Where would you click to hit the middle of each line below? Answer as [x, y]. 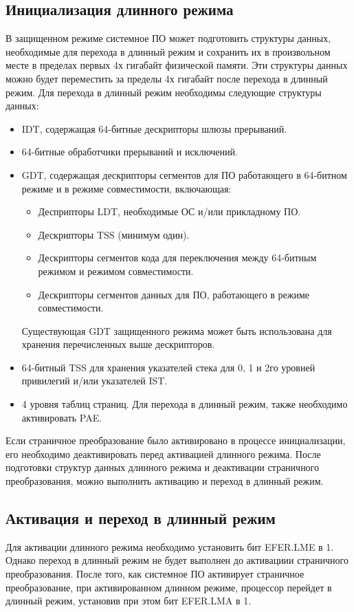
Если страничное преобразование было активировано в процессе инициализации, [176, 440]
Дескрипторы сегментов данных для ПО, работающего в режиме [174, 294]
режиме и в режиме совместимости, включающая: [126, 188]
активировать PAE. [62, 417]
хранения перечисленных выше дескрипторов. [118, 344]
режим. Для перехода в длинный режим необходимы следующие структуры [164, 92]
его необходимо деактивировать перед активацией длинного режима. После [163, 453]
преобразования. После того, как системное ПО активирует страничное [155, 574]
